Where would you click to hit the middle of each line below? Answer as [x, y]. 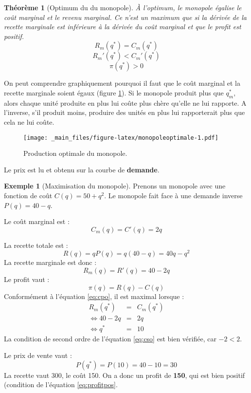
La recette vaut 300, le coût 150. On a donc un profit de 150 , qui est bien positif [125, 375]
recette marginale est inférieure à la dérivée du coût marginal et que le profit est [123, 27]
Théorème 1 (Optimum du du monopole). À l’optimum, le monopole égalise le [123, 7]
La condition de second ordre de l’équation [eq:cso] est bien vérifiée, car [110, 339]
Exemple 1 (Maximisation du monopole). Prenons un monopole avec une [115, 186]
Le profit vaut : [27, 279]
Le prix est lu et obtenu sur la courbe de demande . [82, 169]
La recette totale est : [36, 245]
